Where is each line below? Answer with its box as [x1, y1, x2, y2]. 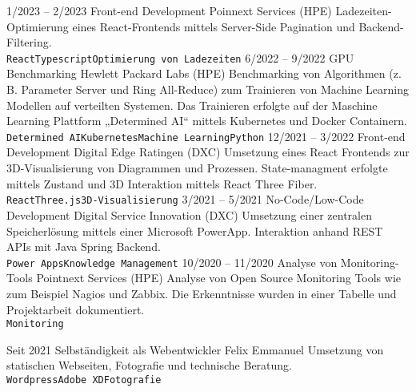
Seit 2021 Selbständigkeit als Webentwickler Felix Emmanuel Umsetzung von [6, 341, 384, 358]
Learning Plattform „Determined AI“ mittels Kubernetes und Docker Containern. [6, 112, 407, 129]
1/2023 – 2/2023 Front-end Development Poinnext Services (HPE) [6, 2, 332, 18]
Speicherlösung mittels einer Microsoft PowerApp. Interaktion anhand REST [6, 222, 383, 239]
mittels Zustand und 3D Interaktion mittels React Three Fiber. [6, 175, 318, 192]
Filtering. [6, 34, 52, 51]
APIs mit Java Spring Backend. [6, 238, 161, 255]
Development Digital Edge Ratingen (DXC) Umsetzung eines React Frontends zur [6, 143, 410, 160]
